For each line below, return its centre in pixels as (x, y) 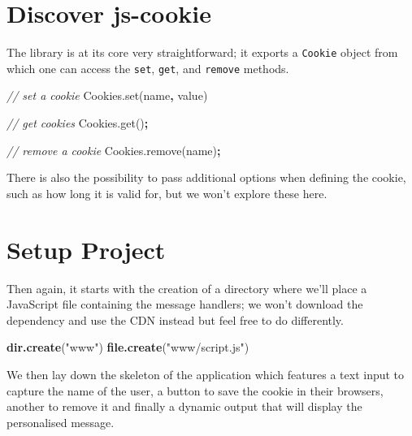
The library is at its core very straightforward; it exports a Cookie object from (202, 52)
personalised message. (61, 422)
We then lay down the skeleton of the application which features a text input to (206, 374)
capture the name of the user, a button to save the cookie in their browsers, (195, 390)
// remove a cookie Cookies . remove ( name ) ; (114, 150)
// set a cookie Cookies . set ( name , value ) (107, 95)
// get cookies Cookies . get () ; (78, 123)
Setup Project (86, 249)
